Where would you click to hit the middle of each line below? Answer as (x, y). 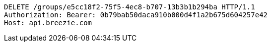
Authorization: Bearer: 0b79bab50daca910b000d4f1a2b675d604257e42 (136, 15)
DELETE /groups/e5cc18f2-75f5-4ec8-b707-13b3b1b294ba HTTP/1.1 (130, 7)
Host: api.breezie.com (48, 23)
